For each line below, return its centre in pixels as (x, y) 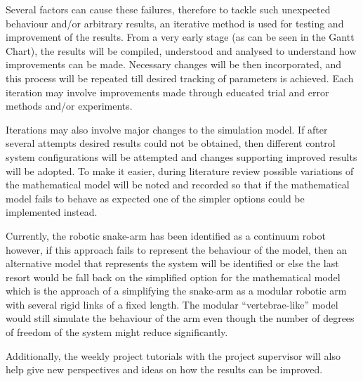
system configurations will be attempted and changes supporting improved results (181, 156)
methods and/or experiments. (69, 106)
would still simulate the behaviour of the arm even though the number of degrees (180, 318)
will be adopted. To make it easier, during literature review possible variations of (180, 170)
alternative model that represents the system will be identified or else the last (172, 263)
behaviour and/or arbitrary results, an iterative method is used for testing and (175, 23)
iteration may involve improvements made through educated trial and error (167, 92)
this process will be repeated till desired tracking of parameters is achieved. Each (180, 78)
